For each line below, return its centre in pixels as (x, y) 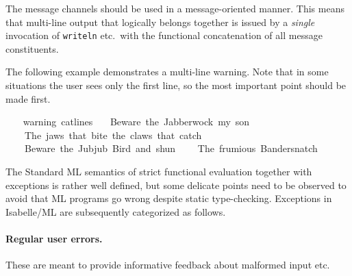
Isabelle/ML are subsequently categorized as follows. (116, 211)
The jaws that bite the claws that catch (113, 135)
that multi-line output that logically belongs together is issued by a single (160, 22)
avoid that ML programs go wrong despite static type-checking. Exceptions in (169, 198)
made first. (28, 98)
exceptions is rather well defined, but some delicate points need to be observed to (176, 185)
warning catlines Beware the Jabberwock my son (136, 122)
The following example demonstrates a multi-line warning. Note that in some (167, 72)
